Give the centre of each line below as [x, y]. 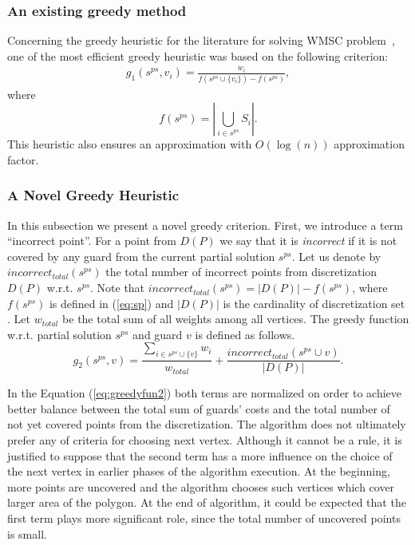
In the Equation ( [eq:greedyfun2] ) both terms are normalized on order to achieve [205, 393]
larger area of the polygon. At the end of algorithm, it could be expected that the [207, 502]
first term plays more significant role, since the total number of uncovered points [204, 518]
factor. [23, 159]
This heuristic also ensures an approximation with [130, 144]
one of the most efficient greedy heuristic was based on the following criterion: [198, 55]
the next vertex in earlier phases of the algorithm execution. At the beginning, [199, 471]
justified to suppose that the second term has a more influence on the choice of [200, 455]
